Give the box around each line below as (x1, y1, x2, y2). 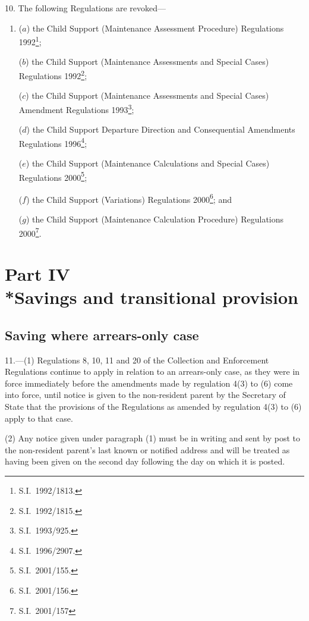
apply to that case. (5, 412, 73, 424)
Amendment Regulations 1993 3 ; (18, 101, 134, 115)
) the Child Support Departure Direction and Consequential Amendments (26, 123, 295, 136)
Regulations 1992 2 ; (18, 68, 87, 81)
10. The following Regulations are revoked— (5, 2, 166, 14)
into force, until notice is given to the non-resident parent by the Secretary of (5, 388, 286, 401)
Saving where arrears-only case (5, 325, 199, 344)
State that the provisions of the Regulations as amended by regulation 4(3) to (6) (5, 400, 302, 413)
